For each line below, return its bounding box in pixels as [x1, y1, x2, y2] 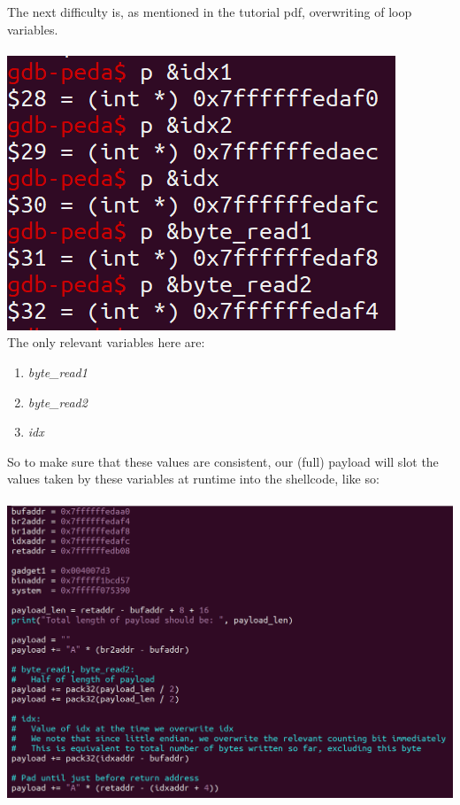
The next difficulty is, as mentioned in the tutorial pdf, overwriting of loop [7, 3, 412, 20]
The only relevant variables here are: [7, 333, 205, 352]
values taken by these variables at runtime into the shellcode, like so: [7, 469, 379, 488]
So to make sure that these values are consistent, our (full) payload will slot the [7, 452, 439, 470]
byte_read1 [27, 362, 88, 381]
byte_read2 [27, 392, 88, 411]
